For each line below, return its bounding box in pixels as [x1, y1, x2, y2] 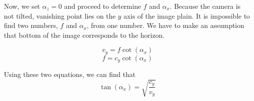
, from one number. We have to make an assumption [86, 20, 245, 30]
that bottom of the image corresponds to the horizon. [4, 29, 165, 40]
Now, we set [4, 1, 40, 11]
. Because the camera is [170, 1, 241, 11]
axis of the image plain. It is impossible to [123, 10, 250, 21]
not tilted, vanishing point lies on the [4, 10, 116, 21]
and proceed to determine [64, 1, 141, 11]
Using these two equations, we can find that [4, 69, 136, 79]
